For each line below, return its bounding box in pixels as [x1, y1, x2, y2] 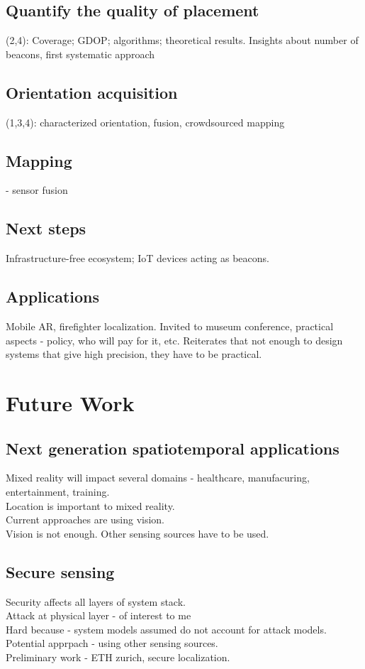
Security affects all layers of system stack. [6, 594, 186, 609]
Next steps [6, 217, 86, 239]
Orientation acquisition [6, 81, 178, 103]
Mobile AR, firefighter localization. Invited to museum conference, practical [6, 318, 334, 333]
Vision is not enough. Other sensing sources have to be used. [6, 526, 269, 540]
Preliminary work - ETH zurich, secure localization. [6, 649, 230, 664]
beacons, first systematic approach [6, 46, 155, 61]
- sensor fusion [6, 183, 68, 197]
